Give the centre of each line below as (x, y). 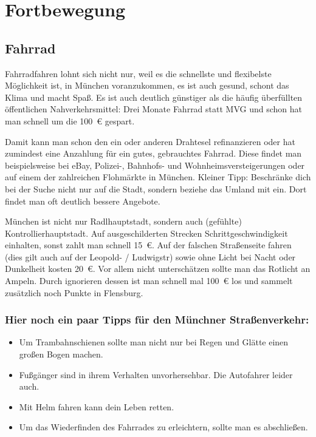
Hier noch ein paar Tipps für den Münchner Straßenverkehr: (157, 320)
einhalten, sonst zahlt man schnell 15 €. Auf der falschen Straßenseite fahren (148, 245)
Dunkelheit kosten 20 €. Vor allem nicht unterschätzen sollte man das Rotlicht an (158, 269)
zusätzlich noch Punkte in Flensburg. (74, 292)
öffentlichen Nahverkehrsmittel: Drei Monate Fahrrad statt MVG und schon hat (153, 109)
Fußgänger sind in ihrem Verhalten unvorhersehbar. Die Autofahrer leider (156, 374)
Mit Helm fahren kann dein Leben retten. (97, 406)
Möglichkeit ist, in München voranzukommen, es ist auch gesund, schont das (147, 85)
